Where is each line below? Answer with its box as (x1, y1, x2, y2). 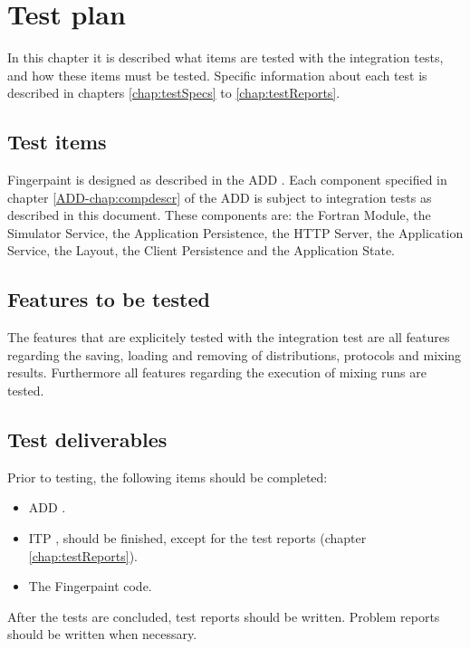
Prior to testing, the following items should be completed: (7, 467, 328, 486)
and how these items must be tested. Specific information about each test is (7, 65, 427, 84)
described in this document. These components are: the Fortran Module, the (7, 205, 431, 224)
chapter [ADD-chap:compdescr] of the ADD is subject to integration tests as (7, 187, 432, 206)
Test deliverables (7, 425, 168, 453)
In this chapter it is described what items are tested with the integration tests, (7, 48, 444, 67)
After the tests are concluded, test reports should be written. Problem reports (7, 606, 440, 625)
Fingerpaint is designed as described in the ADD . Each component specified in (7, 170, 447, 189)
